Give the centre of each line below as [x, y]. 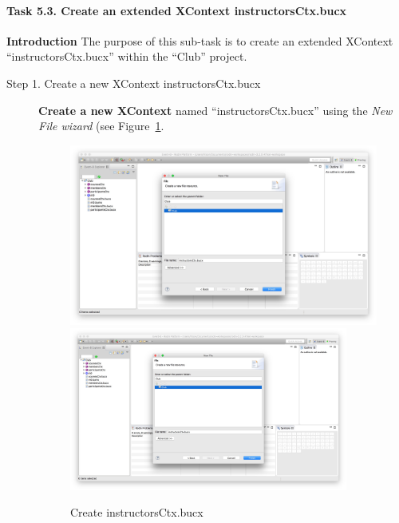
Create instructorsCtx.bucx [137, 512]
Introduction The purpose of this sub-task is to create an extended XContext [200, 40]
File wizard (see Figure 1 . [101, 126]
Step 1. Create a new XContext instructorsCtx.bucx [134, 83]
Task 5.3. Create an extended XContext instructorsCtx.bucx [177, 10]
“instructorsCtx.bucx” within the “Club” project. [127, 56]
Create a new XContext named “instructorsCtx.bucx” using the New [215, 110]
